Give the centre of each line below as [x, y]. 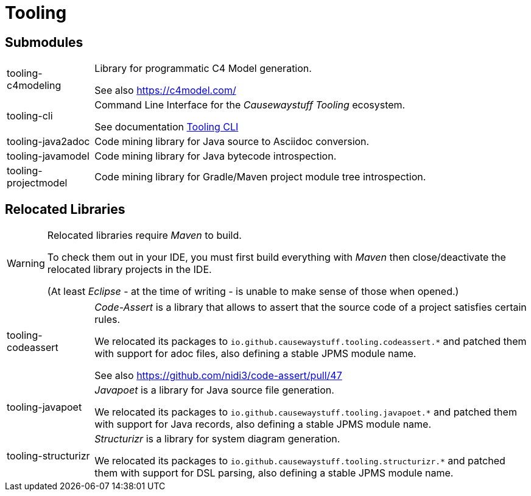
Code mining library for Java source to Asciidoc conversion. [232, 142]
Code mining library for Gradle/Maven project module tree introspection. [260, 177]
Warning [26, 264]
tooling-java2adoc [48, 142]
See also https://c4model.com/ [165, 90]
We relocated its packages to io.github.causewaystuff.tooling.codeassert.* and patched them [311, 342]
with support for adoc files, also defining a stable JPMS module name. [255, 354]
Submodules [44, 42]
